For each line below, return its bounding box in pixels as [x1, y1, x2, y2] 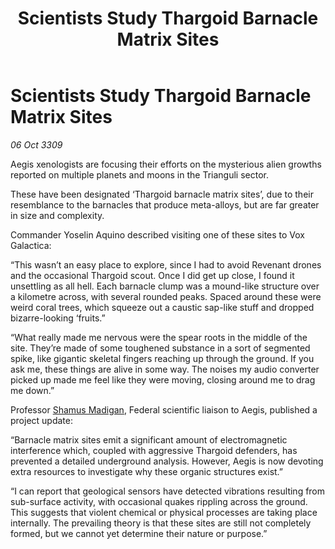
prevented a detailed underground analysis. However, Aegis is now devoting [10, 455, 324, 467]
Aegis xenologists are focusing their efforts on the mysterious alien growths [10, 158, 322, 170]
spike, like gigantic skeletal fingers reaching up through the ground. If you [10, 352, 315, 364]
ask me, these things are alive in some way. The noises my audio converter [10, 363, 320, 375]
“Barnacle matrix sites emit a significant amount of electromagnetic [10, 433, 288, 446]
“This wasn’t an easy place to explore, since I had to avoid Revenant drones [10, 258, 322, 271]
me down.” [10, 384, 55, 396]
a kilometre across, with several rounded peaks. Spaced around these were [10, 290, 322, 302]
